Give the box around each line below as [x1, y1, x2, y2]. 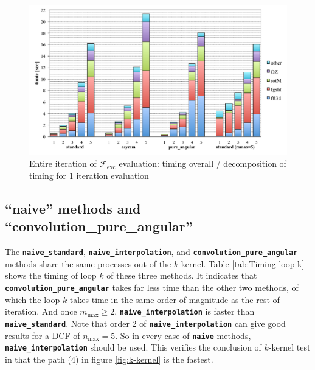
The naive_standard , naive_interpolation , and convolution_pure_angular [5, 245, 298, 258]
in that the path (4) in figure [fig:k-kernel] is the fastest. [5, 352, 213, 365]
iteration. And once [5, 305, 77, 318]
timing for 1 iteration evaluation [29, 169, 149, 181]
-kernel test [268, 341, 311, 354]
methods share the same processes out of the [5, 257, 171, 270]
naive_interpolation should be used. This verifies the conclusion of [5, 341, 261, 354]
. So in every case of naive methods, [115, 329, 251, 341]
